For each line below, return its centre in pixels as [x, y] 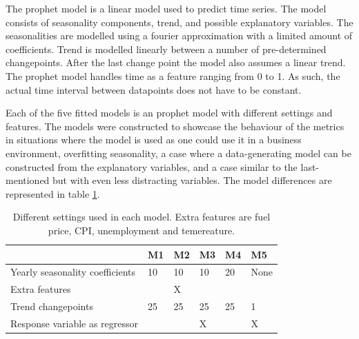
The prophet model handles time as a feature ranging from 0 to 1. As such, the [173, 75]
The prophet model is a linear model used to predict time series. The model [166, 8]
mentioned [28, 180]
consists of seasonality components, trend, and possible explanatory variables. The [179, 22]
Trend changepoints [52, 306]
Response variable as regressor [75, 323]
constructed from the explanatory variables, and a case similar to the [152, 166]
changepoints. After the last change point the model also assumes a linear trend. [176, 62]
